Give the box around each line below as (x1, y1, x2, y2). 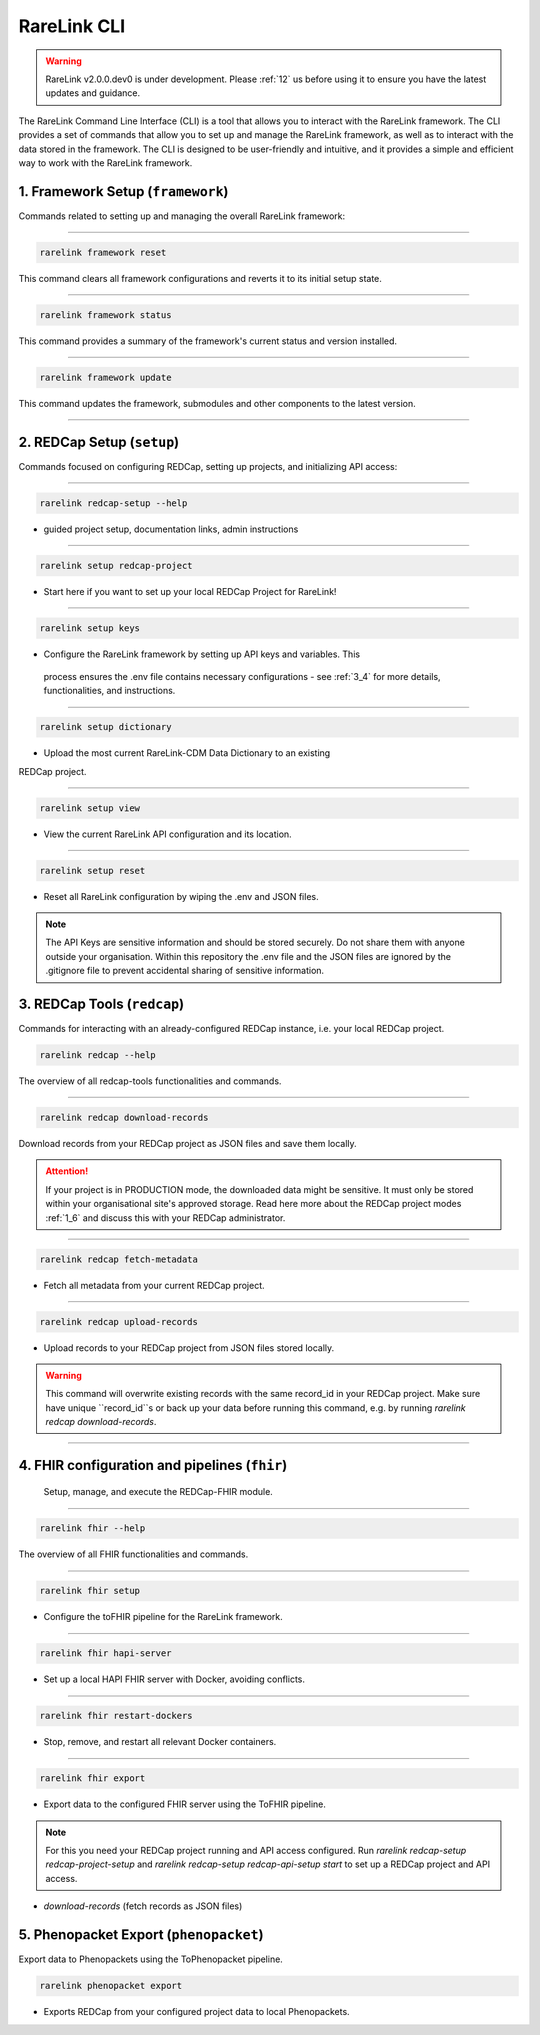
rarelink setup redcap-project (39, 560, 194, 571)
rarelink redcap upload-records (39, 1316, 199, 1327)
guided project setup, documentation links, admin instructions (43, 523, 299, 535)
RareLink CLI (18, 15, 126, 37)
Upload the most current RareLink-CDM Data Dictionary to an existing (43, 747, 331, 759)
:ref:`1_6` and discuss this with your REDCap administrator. (45, 1211, 286, 1224)
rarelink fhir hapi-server (39, 1648, 172, 1659)
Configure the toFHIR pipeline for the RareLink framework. (43, 1611, 284, 1623)
